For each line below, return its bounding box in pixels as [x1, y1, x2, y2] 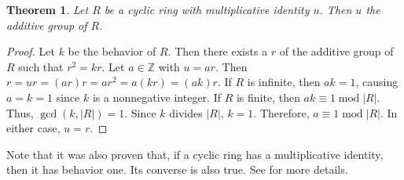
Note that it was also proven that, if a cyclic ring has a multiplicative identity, [6, 146, 384, 162]
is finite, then [236, 88, 300, 105]
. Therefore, [253, 104, 310, 121]
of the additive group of [279, 43, 394, 59]
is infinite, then [247, 74, 321, 90]
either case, [6, 120, 61, 136]
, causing [355, 74, 398, 90]
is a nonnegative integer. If [92, 88, 221, 105]
